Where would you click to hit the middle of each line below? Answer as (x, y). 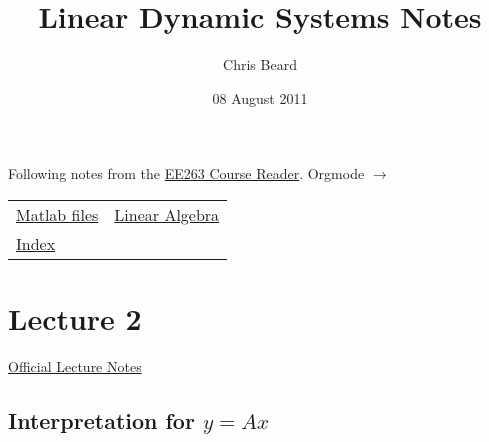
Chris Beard (260, 64)
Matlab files (57, 214)
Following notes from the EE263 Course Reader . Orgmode (186, 173)
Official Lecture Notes (75, 366)
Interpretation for (101, 420)
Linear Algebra (167, 214)
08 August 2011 (260, 97)
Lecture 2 (75, 318)
